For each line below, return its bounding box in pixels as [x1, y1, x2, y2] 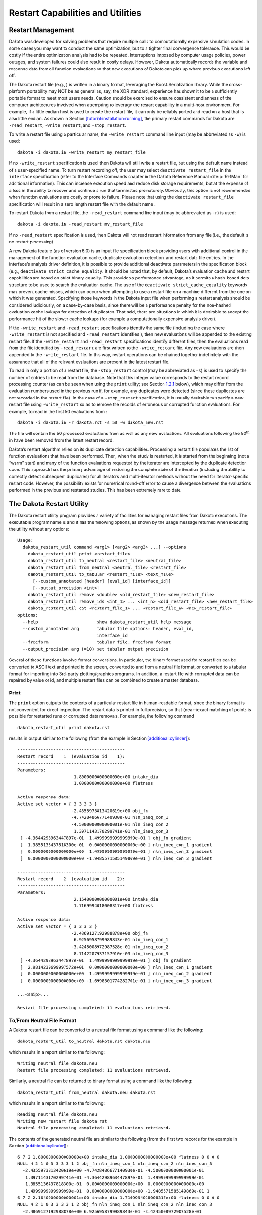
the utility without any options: [9, 526, 70, 532]
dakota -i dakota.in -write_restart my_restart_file [17, 149, 146, 155]
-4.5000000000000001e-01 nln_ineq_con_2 [71, 821, 169, 827]
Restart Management [9, 26, 75, 34]
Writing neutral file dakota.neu [17, 1060, 97, 1066]
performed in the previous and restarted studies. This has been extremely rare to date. [9, 487, 182, 493]
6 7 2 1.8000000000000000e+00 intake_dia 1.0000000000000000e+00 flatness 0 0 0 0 [17, 1154, 220, 1160]
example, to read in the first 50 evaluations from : [9, 408, 108, 414]
